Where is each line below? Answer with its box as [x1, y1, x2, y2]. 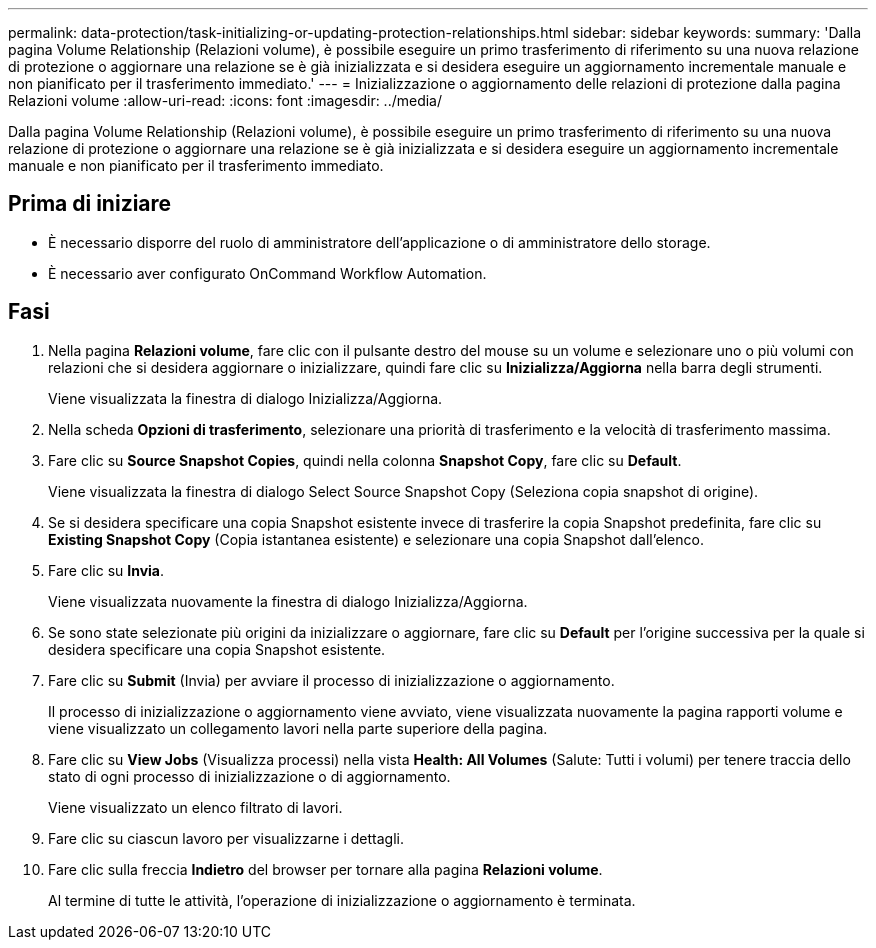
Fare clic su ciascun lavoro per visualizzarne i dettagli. [48, 829, 405, 847]
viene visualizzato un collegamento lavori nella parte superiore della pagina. [48, 719, 548, 737]
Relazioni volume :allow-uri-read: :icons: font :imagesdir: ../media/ [8, 92, 443, 109]
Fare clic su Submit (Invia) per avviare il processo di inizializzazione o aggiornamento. [48, 671, 615, 689]
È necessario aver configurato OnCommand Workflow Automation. [48, 264, 487, 282]
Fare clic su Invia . [48, 561, 165, 579]
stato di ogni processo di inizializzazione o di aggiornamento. [48, 767, 451, 785]
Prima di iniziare [8, 191, 172, 217]
